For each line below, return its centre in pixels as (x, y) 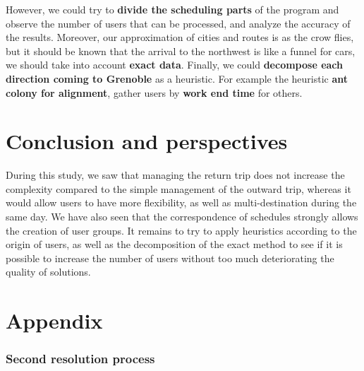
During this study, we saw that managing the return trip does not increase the (175, 175)
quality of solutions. (48, 272)
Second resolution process (80, 359)
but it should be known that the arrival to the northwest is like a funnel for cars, (181, 51)
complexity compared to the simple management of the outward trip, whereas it (178, 188)
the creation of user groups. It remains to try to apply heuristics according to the (181, 230)
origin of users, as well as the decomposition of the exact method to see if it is (174, 244)
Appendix (54, 320)
